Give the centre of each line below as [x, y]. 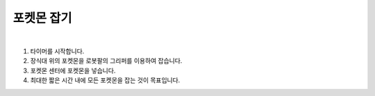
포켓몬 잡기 [42, 18]
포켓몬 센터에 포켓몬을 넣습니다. [73, 70]
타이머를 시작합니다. [57, 51]
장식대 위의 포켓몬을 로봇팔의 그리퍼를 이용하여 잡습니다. [106, 61]
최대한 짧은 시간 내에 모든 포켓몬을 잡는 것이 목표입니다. [105, 80]
